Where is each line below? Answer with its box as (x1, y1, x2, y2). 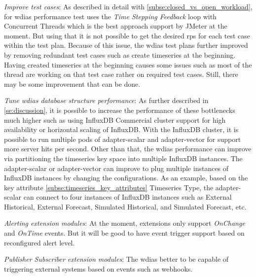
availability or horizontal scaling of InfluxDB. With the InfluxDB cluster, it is (4, 124, 239, 135)
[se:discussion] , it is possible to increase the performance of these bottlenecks (4, 104, 235, 115)
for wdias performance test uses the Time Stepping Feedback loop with (4, 11, 217, 21)
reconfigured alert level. (4, 237, 75, 247)
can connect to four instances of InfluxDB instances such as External (23, 192, 232, 202)
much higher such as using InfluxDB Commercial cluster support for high (4, 114, 226, 125)
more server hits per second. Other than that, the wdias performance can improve (4, 143, 252, 154)
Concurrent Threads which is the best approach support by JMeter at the (4, 21, 227, 31)
